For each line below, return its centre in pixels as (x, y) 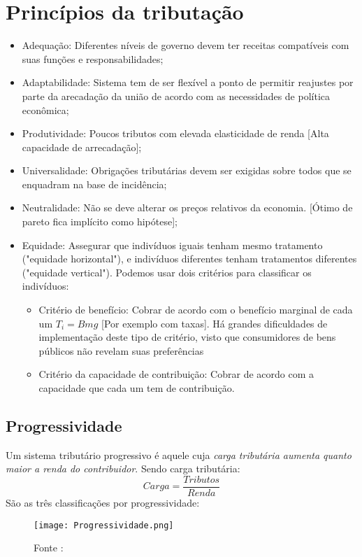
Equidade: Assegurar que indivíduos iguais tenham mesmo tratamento (172, 245)
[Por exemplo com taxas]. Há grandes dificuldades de (215, 323)
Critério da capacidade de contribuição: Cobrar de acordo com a (176, 374)
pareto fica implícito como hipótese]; (100, 221)
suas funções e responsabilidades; (93, 58)
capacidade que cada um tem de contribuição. (137, 388)
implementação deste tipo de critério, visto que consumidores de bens (187, 337)
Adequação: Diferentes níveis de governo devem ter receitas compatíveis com (186, 45)
